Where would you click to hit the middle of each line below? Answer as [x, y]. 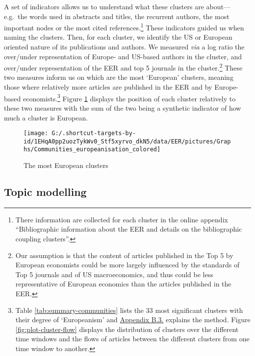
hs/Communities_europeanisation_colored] [92, 150]
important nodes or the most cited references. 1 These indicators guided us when [124, 27]
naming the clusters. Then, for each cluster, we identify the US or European [118, 37]
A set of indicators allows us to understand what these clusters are [104, 6]
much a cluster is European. [46, 117]
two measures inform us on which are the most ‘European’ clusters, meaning [119, 77]
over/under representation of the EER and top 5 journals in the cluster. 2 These [123, 67]
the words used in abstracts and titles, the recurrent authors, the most [123, 16]
